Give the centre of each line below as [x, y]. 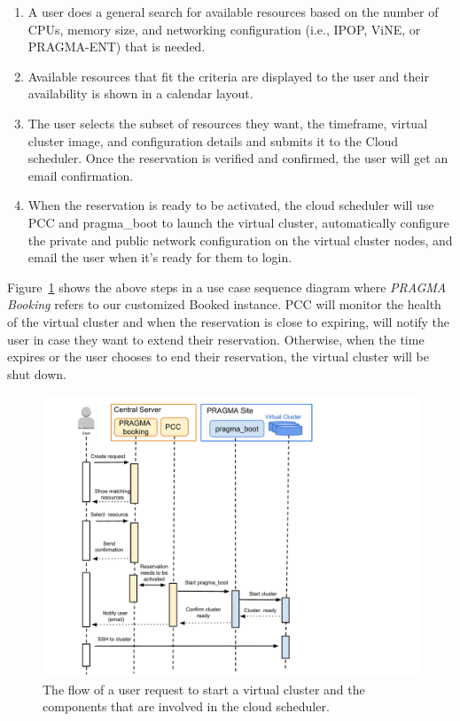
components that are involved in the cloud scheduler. [186, 706]
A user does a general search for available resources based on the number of [233, 12]
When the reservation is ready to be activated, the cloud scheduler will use [231, 205]
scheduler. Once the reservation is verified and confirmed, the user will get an [238, 158]
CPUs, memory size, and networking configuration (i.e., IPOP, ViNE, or [224, 29]
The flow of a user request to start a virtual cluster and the [204, 689]
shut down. [37, 373]
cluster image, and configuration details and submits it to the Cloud [213, 140]
